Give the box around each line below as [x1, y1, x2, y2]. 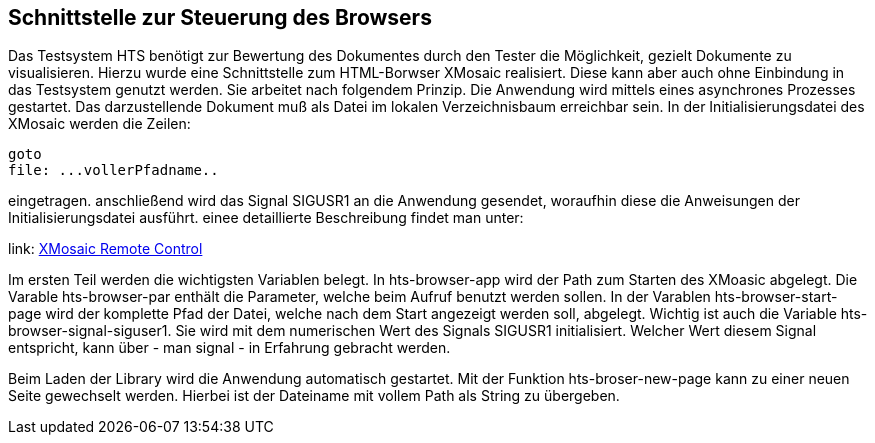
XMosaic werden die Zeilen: [8, 115, 191, 133]
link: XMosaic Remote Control [8, 240, 203, 258]
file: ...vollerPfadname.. [8, 162, 219, 179]
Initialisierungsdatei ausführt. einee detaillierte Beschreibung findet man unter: [8, 209, 524, 227]
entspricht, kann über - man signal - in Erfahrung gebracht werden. [8, 339, 451, 357]
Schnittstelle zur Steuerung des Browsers [8, 5, 432, 30]
